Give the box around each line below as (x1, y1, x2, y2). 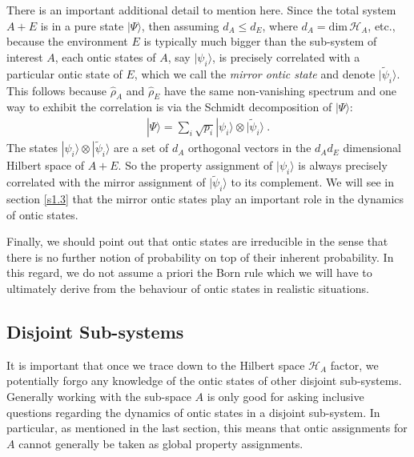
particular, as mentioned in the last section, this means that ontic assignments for (6, 419, 408, 436)
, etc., (368, 17, 396, 34)
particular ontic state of (6, 65, 123, 82)
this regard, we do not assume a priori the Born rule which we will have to (6, 264, 372, 281)
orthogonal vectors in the (187, 139, 312, 156)
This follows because (6, 82, 107, 98)
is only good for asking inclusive (207, 388, 364, 404)
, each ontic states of (54, 48, 156, 65)
